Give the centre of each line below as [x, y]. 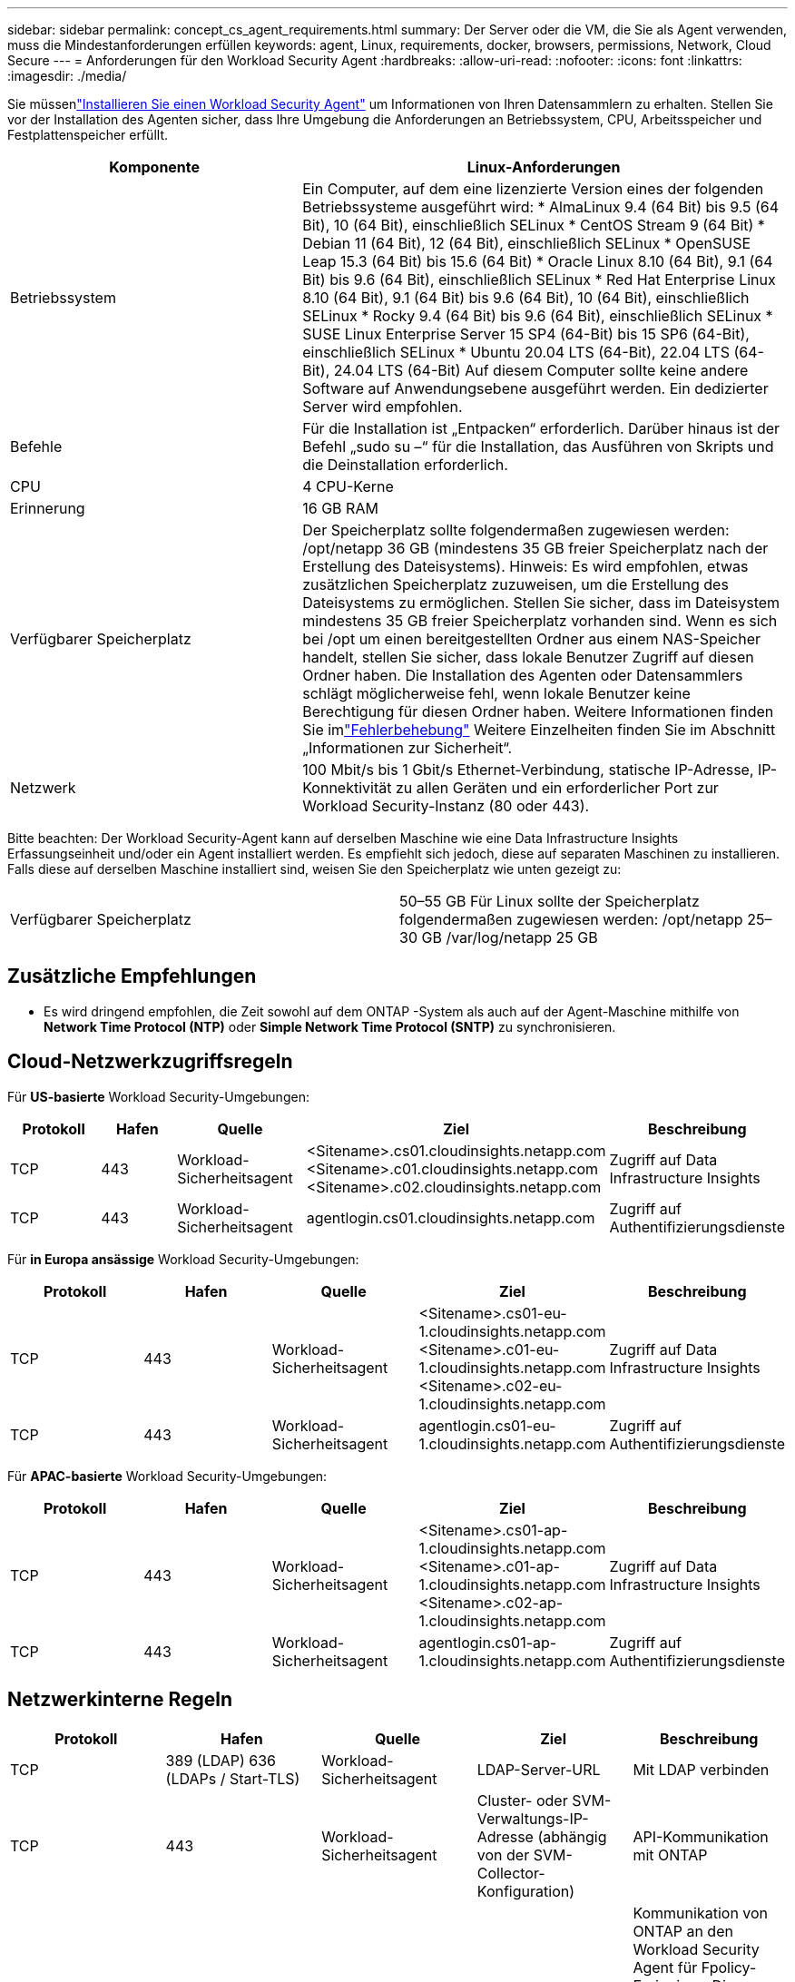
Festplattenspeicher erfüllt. [88, 135]
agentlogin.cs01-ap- [488, 1642]
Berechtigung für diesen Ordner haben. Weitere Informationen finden [538, 711]
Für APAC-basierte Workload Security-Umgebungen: [167, 1476]
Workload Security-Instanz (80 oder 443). [446, 806]
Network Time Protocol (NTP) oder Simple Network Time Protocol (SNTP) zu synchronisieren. [330, 1026]
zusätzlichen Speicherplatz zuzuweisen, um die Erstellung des [515, 584]
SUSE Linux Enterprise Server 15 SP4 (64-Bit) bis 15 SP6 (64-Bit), [526, 334]
